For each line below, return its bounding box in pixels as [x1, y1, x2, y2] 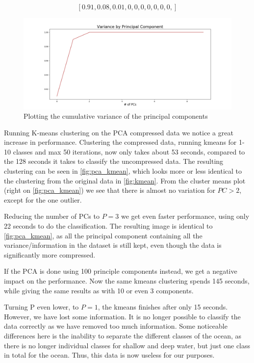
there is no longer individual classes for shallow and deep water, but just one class [4, 340, 251, 350]
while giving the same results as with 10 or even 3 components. [4, 285, 194, 295]
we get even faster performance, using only [121, 211, 250, 221]
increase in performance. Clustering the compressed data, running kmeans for [4, 137, 237, 147]
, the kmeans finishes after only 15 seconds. [98, 302, 228, 312]
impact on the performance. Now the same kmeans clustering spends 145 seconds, [4, 276, 250, 285]
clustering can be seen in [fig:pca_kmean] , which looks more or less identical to [4, 166, 242, 176]
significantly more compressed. [4, 249, 96, 259]
